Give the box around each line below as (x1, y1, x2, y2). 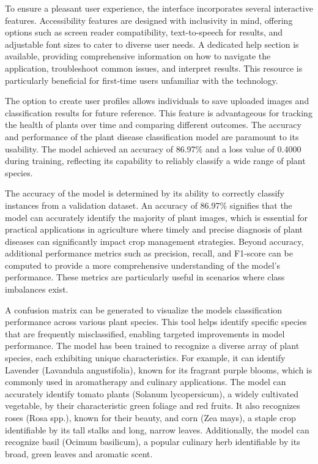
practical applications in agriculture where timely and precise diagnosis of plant (5, 223, 303, 236)
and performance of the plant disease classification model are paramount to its (5, 130, 299, 143)
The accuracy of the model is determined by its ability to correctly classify (5, 187, 284, 200)
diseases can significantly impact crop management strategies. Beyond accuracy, (5, 234, 304, 247)
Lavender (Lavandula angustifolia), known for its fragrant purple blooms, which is (5, 363, 312, 376)
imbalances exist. (5, 283, 68, 296)
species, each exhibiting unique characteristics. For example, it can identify (5, 351, 286, 364)
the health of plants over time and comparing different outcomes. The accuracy (5, 118, 301, 131)
